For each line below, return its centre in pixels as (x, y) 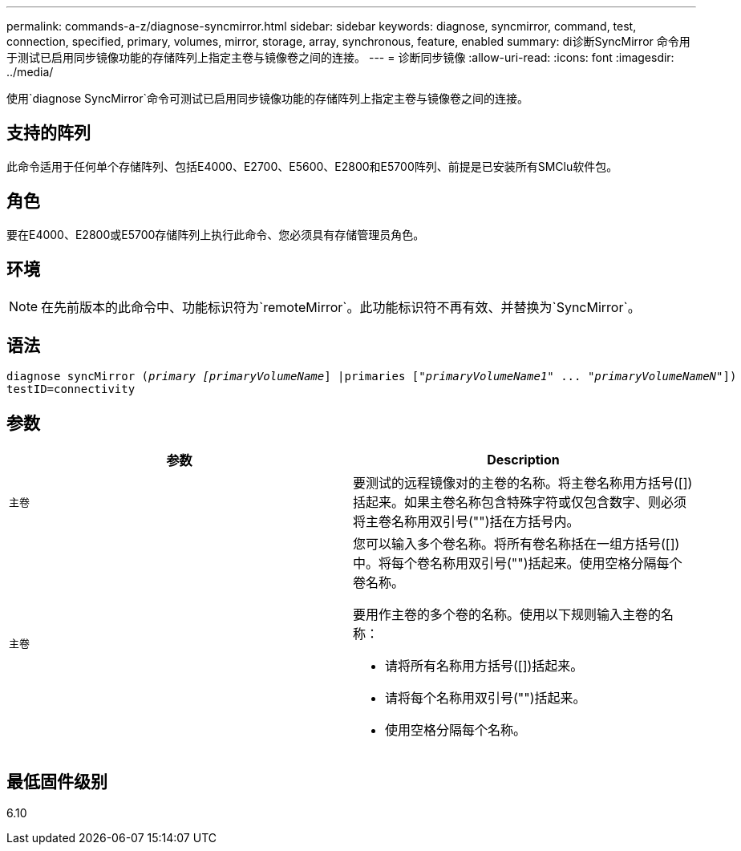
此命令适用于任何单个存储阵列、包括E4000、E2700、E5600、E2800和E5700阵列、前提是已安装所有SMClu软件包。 (312, 166)
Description (523, 460)
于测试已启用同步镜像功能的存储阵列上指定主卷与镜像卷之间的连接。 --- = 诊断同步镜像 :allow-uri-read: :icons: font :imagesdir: (340, 57)
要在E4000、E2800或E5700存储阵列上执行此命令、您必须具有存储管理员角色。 (216, 234)
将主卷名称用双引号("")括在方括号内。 (466, 522)
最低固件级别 (57, 781)
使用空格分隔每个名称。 (456, 730)
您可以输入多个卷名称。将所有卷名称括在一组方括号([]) (516, 544)
